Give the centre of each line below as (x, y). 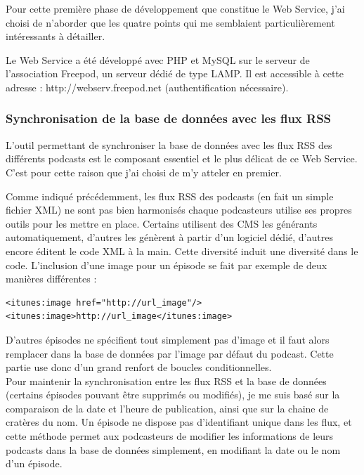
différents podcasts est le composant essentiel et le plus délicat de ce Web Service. (182, 158)
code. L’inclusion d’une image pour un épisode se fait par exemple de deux (167, 265)
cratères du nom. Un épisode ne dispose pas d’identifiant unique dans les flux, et (179, 422)
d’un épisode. (34, 463)
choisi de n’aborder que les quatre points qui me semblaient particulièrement (170, 22)
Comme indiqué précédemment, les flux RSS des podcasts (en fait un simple (170, 196)
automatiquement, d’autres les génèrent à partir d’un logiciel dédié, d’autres (169, 237)
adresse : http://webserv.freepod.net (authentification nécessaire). (147, 87)
